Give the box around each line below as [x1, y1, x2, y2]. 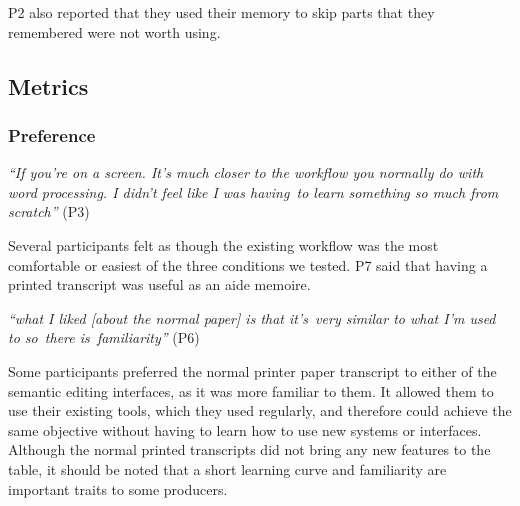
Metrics [8, 70, 89, 101]
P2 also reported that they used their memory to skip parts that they [8, 2, 435, 22]
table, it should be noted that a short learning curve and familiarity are [8, 458, 447, 479]
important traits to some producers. [8, 478, 228, 499]
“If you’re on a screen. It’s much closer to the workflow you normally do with [8, 162, 484, 183]
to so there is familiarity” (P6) [8, 327, 200, 348]
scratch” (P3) [8, 201, 90, 222]
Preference [8, 122, 96, 147]
